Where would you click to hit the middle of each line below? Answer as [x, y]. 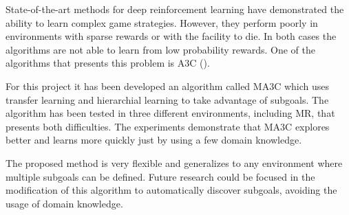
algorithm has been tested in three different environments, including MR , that [170, 113]
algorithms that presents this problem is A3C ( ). [108, 63]
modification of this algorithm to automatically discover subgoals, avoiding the [171, 190]
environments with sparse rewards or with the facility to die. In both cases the [171, 36]
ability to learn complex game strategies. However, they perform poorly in [162, 22]
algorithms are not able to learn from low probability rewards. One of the [161, 49]
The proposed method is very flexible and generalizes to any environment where [174, 162]
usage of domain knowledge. [64, 203]
